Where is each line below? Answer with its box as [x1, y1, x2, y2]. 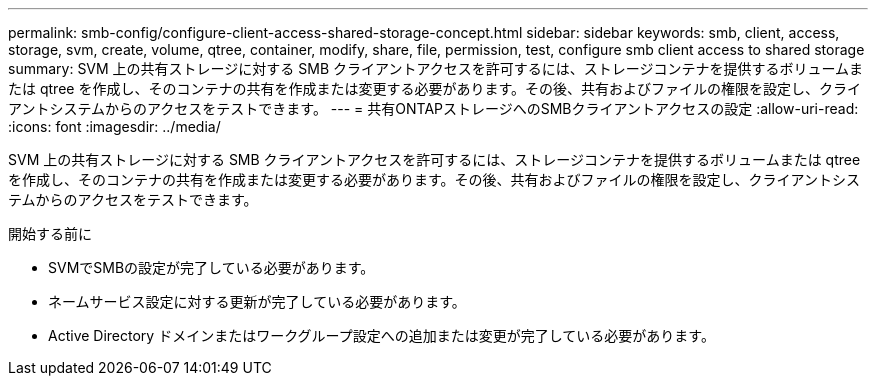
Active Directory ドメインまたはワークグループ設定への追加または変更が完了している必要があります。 [48, 327, 715, 344]
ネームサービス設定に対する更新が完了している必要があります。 [48, 293, 466, 310]
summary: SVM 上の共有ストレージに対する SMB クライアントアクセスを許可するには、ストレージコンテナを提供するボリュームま [8, 60, 864, 77]
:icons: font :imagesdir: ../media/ [8, 118, 221, 135]
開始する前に [8, 225, 92, 242]
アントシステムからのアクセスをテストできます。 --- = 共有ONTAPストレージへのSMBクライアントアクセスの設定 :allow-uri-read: [8, 100, 859, 117]
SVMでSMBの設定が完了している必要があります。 [48, 259, 375, 276]
